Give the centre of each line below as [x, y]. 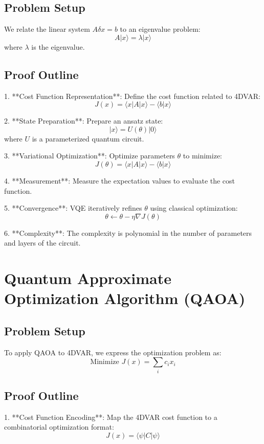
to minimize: [203, 156]
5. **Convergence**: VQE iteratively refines [73, 208]
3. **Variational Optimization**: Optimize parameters [90, 156]
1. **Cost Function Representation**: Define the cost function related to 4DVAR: [133, 96]
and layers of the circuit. [42, 243]
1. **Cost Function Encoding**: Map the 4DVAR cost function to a [111, 417]
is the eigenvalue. [58, 46]
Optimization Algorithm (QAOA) [125, 298]
